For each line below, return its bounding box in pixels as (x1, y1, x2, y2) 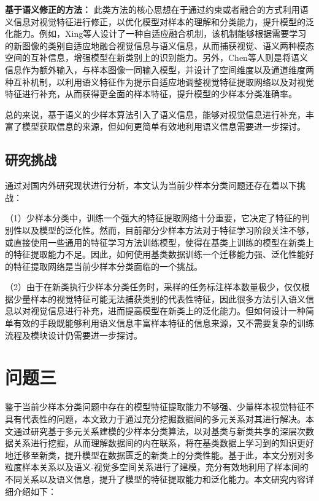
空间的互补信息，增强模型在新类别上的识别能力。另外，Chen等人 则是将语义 (5, 51, 308, 64)
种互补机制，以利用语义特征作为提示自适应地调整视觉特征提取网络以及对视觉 (5, 75, 314, 88)
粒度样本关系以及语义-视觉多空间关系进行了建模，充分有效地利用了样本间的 (5, 460, 309, 473)
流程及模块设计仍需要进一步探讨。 (5, 328, 142, 341)
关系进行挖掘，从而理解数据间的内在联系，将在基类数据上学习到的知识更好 (13, 436, 314, 449)
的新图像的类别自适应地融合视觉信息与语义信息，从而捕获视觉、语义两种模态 (5, 39, 314, 52)
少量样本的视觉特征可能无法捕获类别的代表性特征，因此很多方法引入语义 (13, 292, 306, 305)
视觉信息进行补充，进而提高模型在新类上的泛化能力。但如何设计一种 (30, 304, 306, 317)
